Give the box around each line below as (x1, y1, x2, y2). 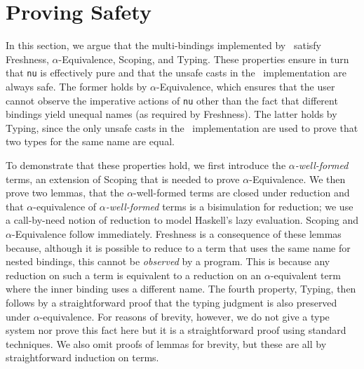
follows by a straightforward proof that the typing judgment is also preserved (6, 295, 337, 309)
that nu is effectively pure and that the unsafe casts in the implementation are (6, 65, 347, 80)
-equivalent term (270, 267, 341, 282)
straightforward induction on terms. (6, 350, 159, 365)
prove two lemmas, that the (6, 185, 124, 200)
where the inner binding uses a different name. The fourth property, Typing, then (6, 281, 356, 296)
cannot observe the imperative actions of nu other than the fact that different (6, 93, 338, 107)
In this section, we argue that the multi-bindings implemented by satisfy (6, 38, 321, 53)
